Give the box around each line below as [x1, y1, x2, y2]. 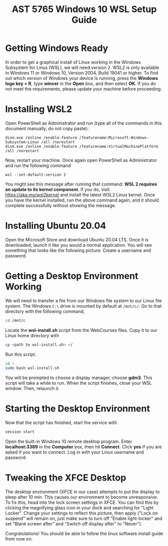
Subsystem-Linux [5, 139, 39, 144]
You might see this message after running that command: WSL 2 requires [5, 181, 157, 187]
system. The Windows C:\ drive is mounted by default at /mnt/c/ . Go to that [5, 303, 162, 309]
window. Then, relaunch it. [5, 386, 60, 392]
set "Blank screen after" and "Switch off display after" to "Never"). [5, 521, 142, 526]
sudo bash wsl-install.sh [5, 366, 59, 371]
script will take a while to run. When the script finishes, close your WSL [5, 380, 152, 386]
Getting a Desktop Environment [5, 270, 138, 282]
